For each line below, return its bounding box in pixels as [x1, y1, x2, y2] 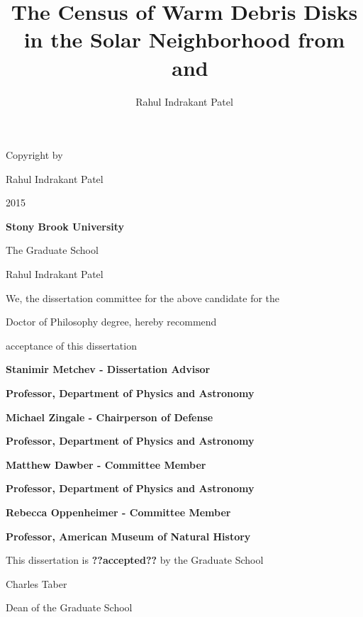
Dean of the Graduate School [6, 600, 133, 615]
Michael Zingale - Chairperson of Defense [6, 409, 213, 424]
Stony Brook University [6, 218, 125, 233]
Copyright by [6, 148, 63, 162]
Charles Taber [6, 576, 67, 591]
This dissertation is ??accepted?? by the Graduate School [6, 552, 264, 567]
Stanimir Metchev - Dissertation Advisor [6, 362, 211, 377]
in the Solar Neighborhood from [23, 25, 345, 54]
